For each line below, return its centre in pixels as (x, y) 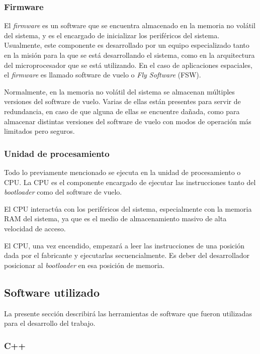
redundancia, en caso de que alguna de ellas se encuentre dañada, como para (122, 111)
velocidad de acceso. (35, 228)
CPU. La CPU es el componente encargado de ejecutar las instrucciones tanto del (130, 182)
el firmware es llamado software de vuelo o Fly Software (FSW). (103, 75)
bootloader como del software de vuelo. (63, 192)
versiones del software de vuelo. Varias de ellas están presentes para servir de (122, 101)
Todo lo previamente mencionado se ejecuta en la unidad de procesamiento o (122, 172)
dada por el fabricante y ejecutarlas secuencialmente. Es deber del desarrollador (127, 255)
